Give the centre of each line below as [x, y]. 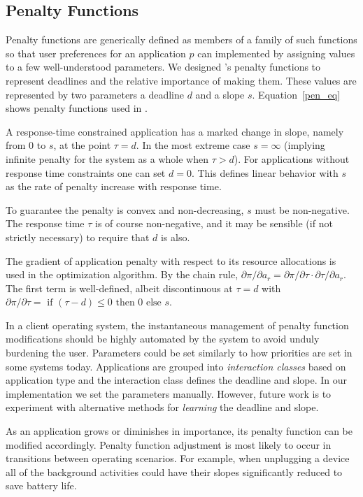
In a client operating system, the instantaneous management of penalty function [177, 325]
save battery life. [41, 485]
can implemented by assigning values [276, 53]
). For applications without [292, 158]
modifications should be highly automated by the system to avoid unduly [163, 339]
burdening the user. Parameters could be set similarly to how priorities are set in [179, 353]
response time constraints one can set [86, 172]
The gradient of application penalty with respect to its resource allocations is [171, 260]
